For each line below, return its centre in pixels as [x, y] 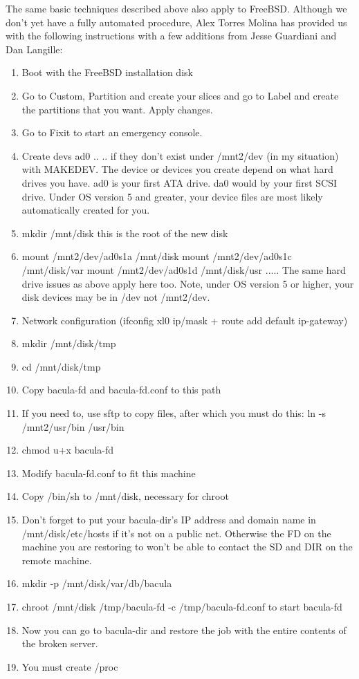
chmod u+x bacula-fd [68, 450]
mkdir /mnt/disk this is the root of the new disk [125, 233]
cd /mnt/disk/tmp [61, 366]
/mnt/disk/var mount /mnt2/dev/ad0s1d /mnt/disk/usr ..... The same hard [184, 269]
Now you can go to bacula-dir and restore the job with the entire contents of [184, 630]
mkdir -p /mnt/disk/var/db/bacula [97, 583]
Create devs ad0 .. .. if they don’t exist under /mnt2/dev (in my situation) [180, 155]
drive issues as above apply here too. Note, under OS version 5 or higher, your [188, 283]
